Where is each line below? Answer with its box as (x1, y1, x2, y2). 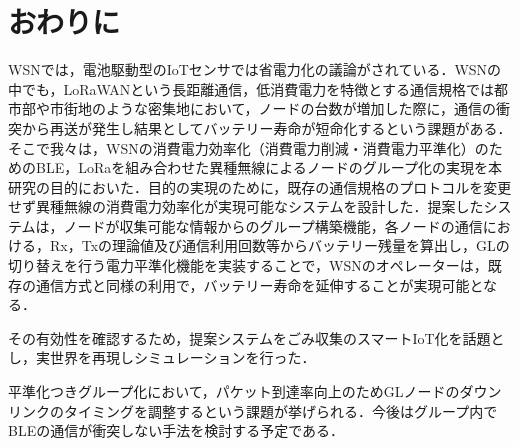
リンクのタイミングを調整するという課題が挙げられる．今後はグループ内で (8, 400, 498, 421)
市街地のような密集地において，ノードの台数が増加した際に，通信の (49, 98, 496, 119)
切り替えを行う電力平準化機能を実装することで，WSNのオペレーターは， (8, 255, 488, 276)
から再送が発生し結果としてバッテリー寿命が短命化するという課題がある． (21, 117, 512, 138)
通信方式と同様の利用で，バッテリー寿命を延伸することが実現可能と (35, 274, 484, 295)
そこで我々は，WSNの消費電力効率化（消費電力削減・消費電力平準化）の (8, 137, 489, 158)
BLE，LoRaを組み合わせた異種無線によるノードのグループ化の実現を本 (35, 157, 502, 178)
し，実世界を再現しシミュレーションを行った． (8, 347, 316, 368)
